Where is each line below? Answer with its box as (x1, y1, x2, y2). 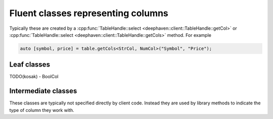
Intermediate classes (9, 87, 77, 95)
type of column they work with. (9, 107, 74, 113)
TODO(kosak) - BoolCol (9, 74, 59, 80)
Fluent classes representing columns (9, 8, 169, 19)
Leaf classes (9, 61, 51, 69)
